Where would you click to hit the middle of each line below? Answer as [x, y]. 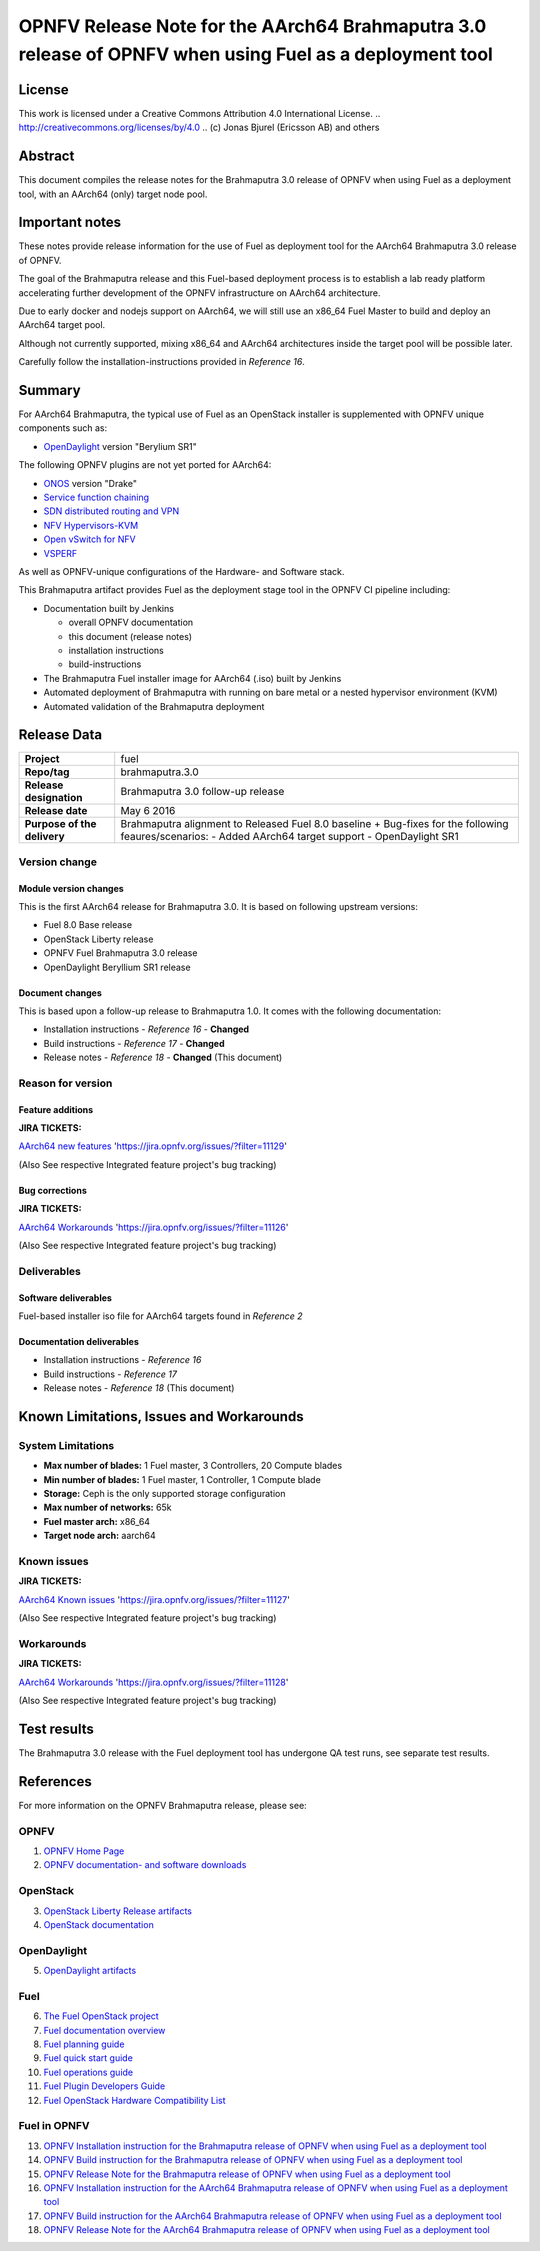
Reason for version [65, 1083]
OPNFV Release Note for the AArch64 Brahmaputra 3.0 [252, 26]
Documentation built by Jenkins [109, 608]
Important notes [70, 222]
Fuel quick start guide [88, 2058]
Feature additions [56, 1109]
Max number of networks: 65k [107, 1507]
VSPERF [60, 553]
